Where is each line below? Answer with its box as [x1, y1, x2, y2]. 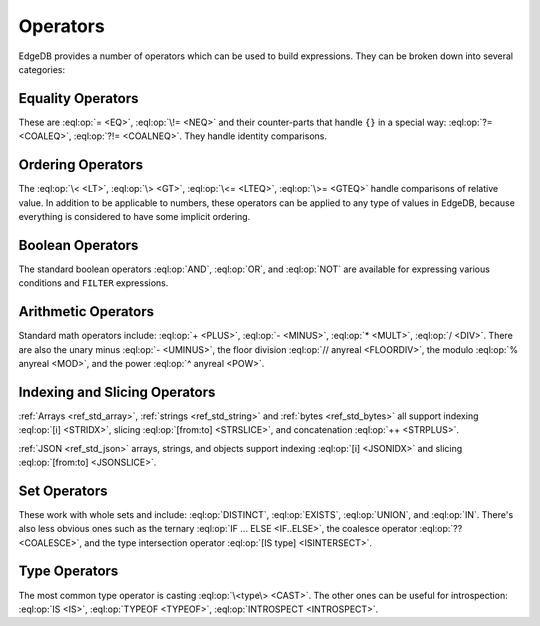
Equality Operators [18, 90, 139, 107]
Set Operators [18, 482, 108, 499]
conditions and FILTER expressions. [18, 277, 169, 289]
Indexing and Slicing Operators [18, 383, 216, 400]
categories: [18, 63, 65, 75]
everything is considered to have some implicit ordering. [18, 210, 251, 222]
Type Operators [18, 563, 119, 580]
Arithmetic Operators [18, 303, 155, 320]
